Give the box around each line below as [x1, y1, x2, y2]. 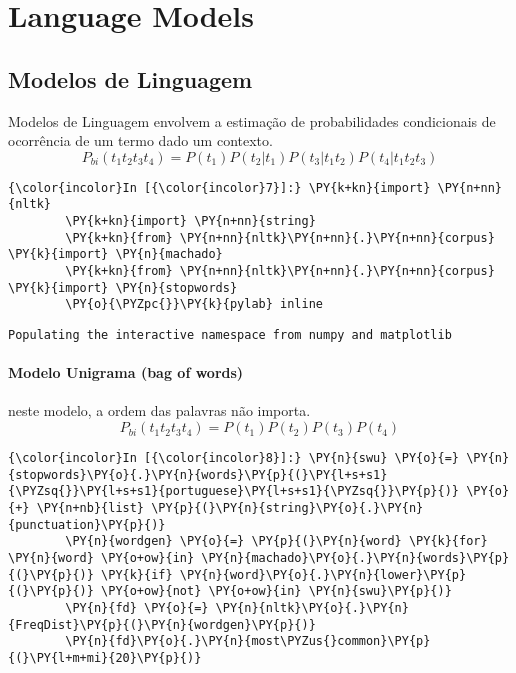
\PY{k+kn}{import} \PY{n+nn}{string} [65, 214, 316, 229]
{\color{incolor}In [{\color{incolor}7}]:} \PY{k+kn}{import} [8, 180, 431, 195]
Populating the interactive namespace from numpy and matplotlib [8, 328, 452, 343]
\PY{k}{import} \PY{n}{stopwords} [8, 280, 238, 295]
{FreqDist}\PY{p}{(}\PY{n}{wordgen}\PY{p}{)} [8, 617, 316, 632]
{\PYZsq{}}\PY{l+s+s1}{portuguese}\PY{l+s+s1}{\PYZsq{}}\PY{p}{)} [8, 484, 460, 499]
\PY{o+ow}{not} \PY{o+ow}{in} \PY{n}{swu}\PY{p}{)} [101, 584, 452, 599]
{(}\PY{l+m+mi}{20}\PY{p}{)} [8, 650, 202, 665]
